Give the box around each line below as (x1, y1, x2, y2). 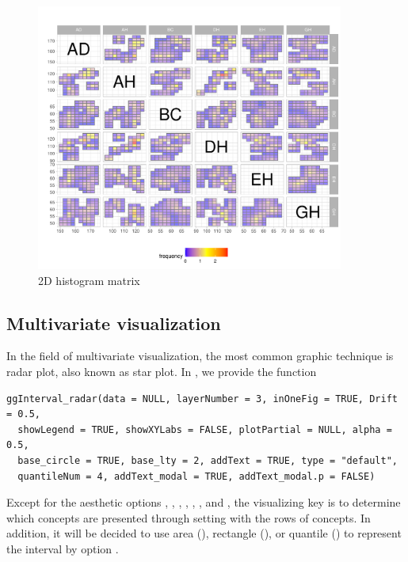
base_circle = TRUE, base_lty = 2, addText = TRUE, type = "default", (17, 454, 398, 466)
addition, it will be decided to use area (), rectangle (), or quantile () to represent (6, 525, 402, 541)
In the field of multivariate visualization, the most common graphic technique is (6, 347, 394, 364)
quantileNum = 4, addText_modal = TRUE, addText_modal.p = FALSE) (17, 470, 376, 482)
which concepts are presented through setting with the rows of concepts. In (6, 509, 371, 526)
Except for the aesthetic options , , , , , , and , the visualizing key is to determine (6, 494, 401, 511)
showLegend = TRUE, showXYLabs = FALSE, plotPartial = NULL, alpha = (17, 423, 392, 435)
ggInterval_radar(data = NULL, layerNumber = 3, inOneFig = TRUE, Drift (6, 393, 398, 404)
